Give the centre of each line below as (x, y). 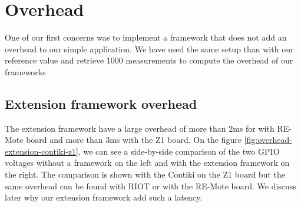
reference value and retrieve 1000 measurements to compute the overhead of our (149, 60)
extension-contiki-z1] (42, 151)
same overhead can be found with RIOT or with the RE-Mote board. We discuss (150, 186)
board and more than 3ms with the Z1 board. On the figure (134, 140)
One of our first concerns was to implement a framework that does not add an (146, 37)
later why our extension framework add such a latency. (104, 197)
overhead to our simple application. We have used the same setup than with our (149, 49)
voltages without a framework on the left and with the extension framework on (147, 163)
